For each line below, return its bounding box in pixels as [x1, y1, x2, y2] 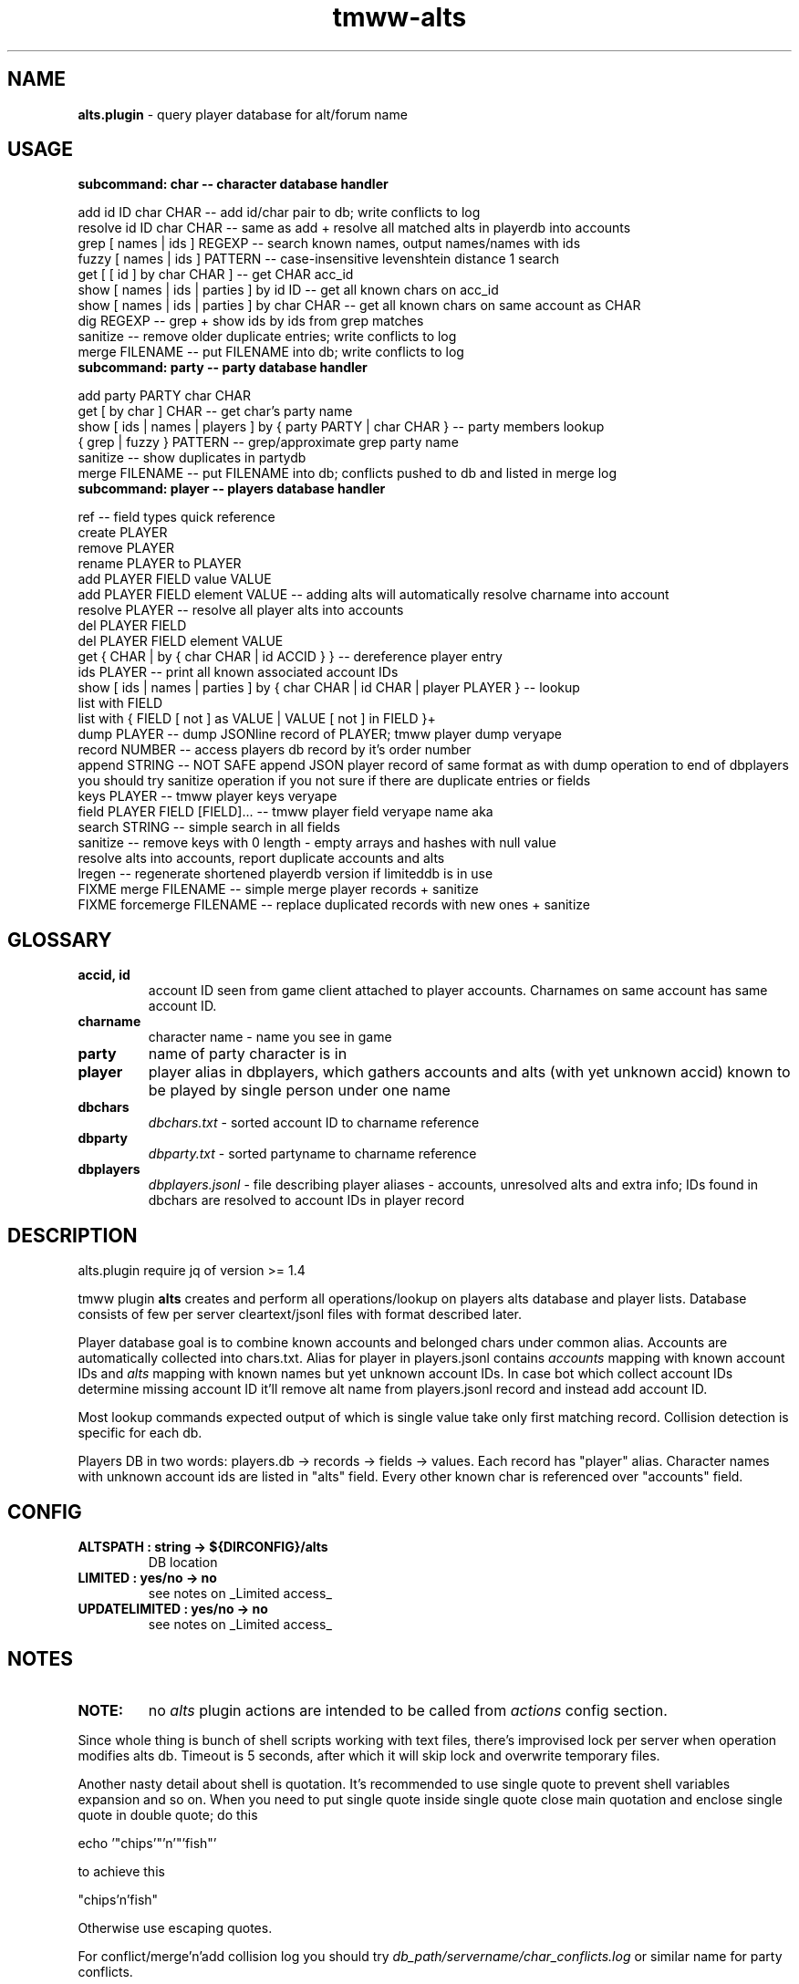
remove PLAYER [78, 540, 175, 556]
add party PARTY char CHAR [78, 388, 252, 404]
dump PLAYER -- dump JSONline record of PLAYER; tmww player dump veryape [78, 726, 562, 743]
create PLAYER [78, 525, 168, 541]
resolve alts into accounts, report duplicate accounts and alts [78, 850, 445, 867]
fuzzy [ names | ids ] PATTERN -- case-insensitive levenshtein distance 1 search [78, 251, 559, 267]
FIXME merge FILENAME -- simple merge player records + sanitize [78, 881, 479, 898]
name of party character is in [148, 1044, 348, 1064]
